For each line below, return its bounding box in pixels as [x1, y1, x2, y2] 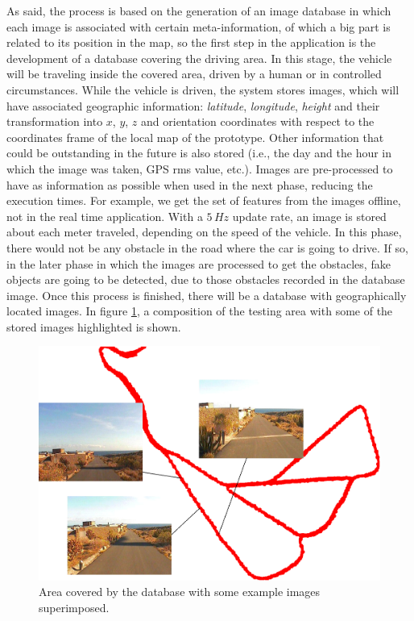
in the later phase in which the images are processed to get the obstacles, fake [6, 255, 391, 272]
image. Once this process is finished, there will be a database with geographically [6, 286, 407, 303]
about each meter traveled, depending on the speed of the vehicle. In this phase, [6, 223, 402, 240]
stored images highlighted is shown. [6, 318, 181, 335]
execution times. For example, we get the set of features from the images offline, [6, 192, 401, 209]
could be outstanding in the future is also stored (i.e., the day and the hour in [6, 144, 392, 161]
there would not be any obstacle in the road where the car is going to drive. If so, [6, 239, 408, 256]
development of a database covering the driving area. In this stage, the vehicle [6, 49, 392, 66]
